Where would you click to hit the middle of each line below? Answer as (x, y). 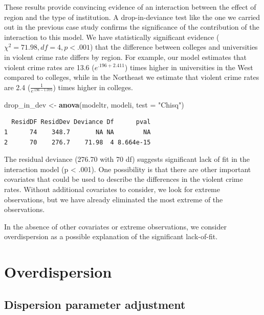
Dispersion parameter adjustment (95, 304)
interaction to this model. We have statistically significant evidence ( (112, 37)
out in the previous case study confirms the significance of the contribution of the (132, 27)
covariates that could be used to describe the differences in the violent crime (124, 179)
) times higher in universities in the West (189, 67)
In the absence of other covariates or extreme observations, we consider (115, 226)
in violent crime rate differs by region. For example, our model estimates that (125, 57)
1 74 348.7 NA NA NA (78, 132)
